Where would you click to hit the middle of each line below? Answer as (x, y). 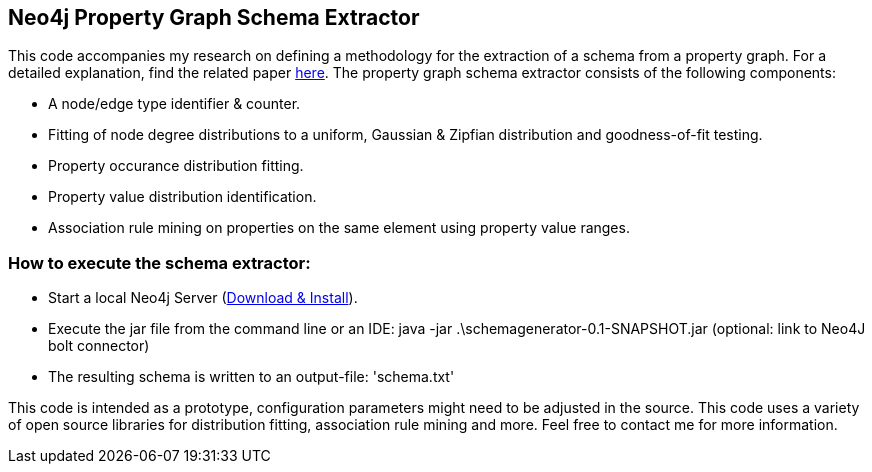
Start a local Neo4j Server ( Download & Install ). (203, 298)
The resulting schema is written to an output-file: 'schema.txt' (251, 377)
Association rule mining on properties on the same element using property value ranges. (339, 228)
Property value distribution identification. (182, 197)
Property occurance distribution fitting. (176, 166)
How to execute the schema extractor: (159, 262)
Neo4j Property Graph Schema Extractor (214, 17)
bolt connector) (99, 346)
